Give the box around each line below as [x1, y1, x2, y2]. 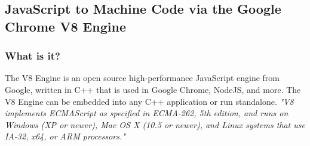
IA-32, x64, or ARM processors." [5, 130, 125, 142]
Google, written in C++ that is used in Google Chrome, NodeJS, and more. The [5, 83, 301, 95]
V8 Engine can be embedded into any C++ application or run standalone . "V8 [5, 95, 294, 107]
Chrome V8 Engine [5, 17, 127, 35]
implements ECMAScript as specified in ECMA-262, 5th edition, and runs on [5, 107, 288, 119]
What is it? [5, 48, 60, 63]
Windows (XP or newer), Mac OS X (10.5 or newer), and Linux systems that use [5, 118, 305, 131]
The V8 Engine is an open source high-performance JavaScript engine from [5, 72, 280, 84]
